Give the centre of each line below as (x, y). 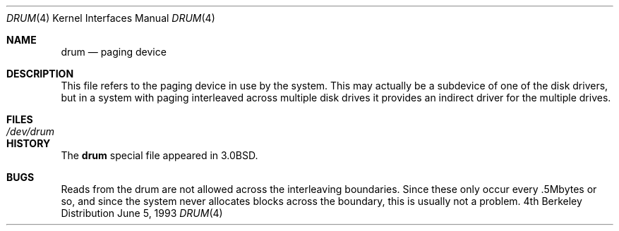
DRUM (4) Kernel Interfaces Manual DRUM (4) (111, 18)
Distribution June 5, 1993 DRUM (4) (142, 213)
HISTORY (29, 143)
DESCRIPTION (40, 74)
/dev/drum (30, 131)
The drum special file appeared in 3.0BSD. (160, 155)
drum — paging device (114, 52)
